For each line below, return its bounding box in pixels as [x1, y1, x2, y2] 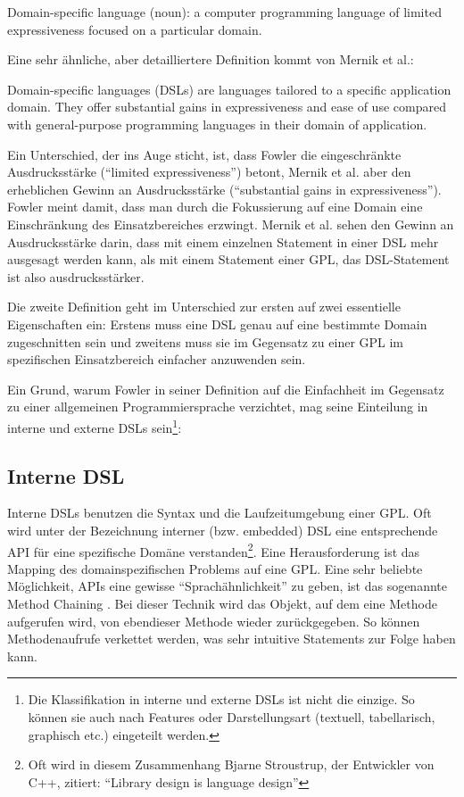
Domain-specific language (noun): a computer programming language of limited [7, 3, 442, 21]
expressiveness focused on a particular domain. [7, 20, 262, 38]
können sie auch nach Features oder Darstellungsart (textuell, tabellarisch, [28, 707, 435, 726]
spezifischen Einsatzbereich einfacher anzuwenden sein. [7, 350, 306, 369]
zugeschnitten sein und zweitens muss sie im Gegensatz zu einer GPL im [7, 332, 404, 351]
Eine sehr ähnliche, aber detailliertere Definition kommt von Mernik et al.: [7, 50, 414, 69]
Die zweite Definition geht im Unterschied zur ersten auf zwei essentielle [7, 297, 401, 316]
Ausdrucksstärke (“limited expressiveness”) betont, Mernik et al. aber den [7, 162, 411, 181]
